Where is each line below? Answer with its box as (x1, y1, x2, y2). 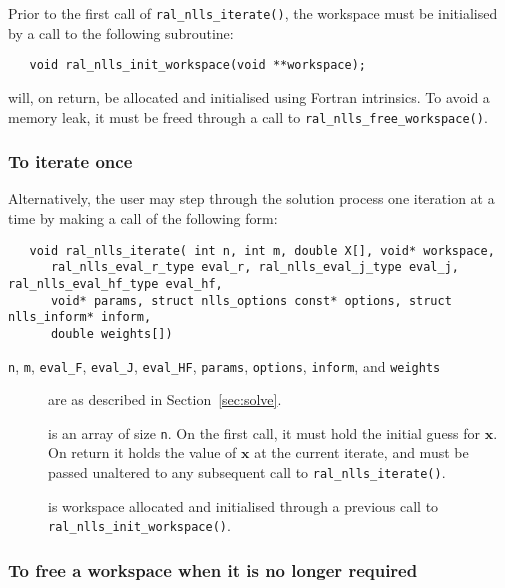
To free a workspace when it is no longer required (8, 557, 418, 582)
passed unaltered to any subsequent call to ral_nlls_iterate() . (48, 462, 446, 482)
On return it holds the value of (48, 442, 237, 463)
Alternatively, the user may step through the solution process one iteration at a (8, 188, 495, 209)
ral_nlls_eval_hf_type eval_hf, (8, 276, 223, 291)
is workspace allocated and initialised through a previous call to (48, 495, 439, 516)
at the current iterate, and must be (254, 442, 469, 463)
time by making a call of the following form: (8, 207, 278, 228)
